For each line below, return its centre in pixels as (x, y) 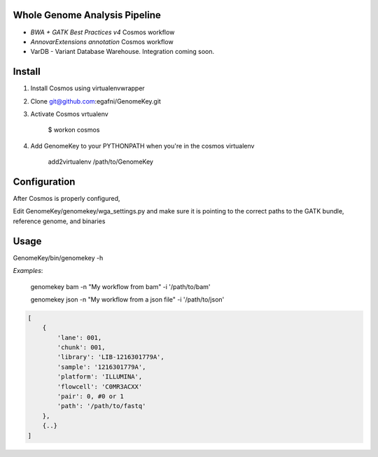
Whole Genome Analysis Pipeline (87, 15)
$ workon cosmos (74, 130)
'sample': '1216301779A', (101, 367)
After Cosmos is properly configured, (66, 199)
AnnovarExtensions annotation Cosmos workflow (102, 41)
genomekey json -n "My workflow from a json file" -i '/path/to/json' (127, 299)
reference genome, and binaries (59, 221)
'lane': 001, (79, 337)
